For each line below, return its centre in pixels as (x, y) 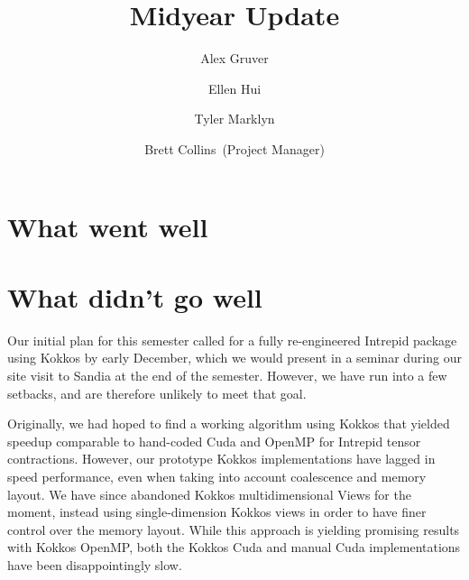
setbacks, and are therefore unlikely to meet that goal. (157, 393)
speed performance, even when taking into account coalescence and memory (217, 476)
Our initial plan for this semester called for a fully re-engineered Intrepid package (232, 340)
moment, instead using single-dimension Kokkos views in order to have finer (217, 512)
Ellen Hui (234, 88)
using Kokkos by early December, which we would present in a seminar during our (234, 358)
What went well (108, 226)
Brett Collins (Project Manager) (234, 148)
